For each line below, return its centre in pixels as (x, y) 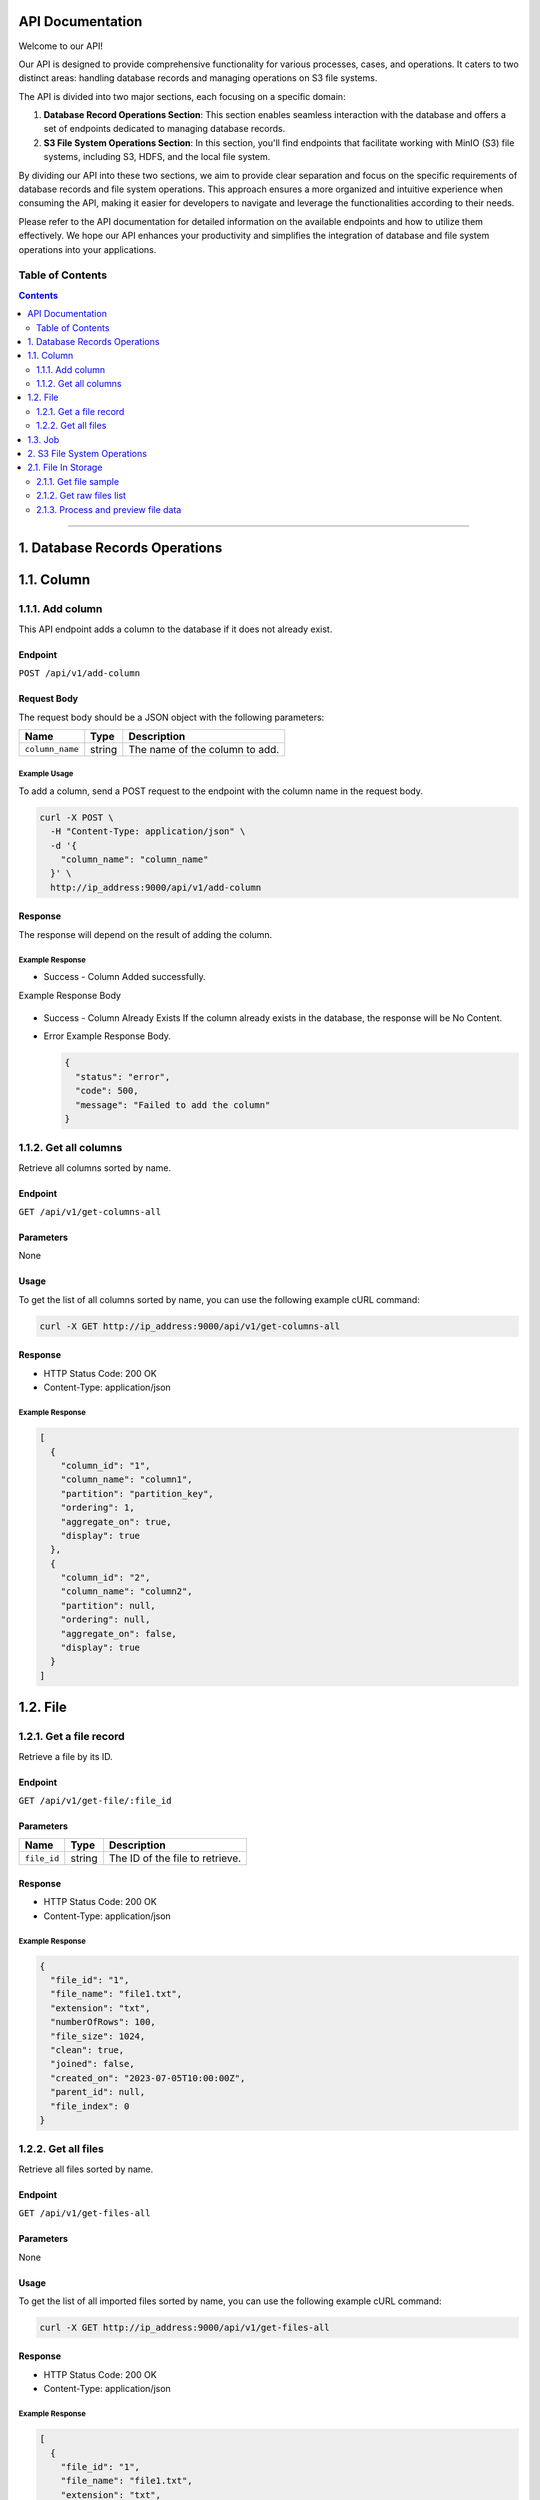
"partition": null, (108, 1605)
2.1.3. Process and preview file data (109, 509)
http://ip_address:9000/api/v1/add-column (156, 887)
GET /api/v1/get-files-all (84, 2213)
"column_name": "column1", (127, 1479)
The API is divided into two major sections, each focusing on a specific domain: (182, 96)
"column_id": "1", (105, 1465)
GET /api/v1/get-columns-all (90, 1212)
